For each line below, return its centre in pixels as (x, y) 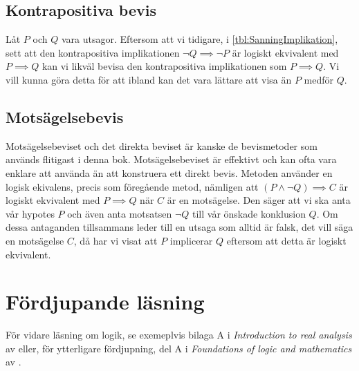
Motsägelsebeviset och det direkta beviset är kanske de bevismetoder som (162, 145)
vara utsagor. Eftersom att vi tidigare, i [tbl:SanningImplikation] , (200, 39)
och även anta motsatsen (120, 213)
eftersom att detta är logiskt (286, 240)
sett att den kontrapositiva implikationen (93, 52)
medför (319, 79)
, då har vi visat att (116, 240)
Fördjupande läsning (105, 302)
